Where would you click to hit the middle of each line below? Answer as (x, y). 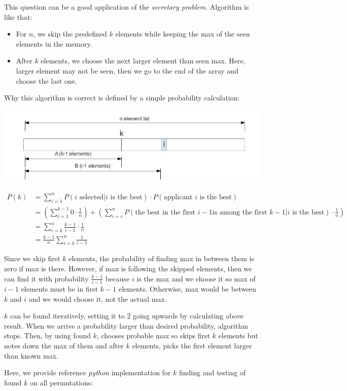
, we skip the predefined (70, 34)
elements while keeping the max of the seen (183, 34)
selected (92, 197)
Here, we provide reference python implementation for (88, 372)
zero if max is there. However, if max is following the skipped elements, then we (128, 269)
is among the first (240, 212)
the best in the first (165, 212)
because (117, 278)
